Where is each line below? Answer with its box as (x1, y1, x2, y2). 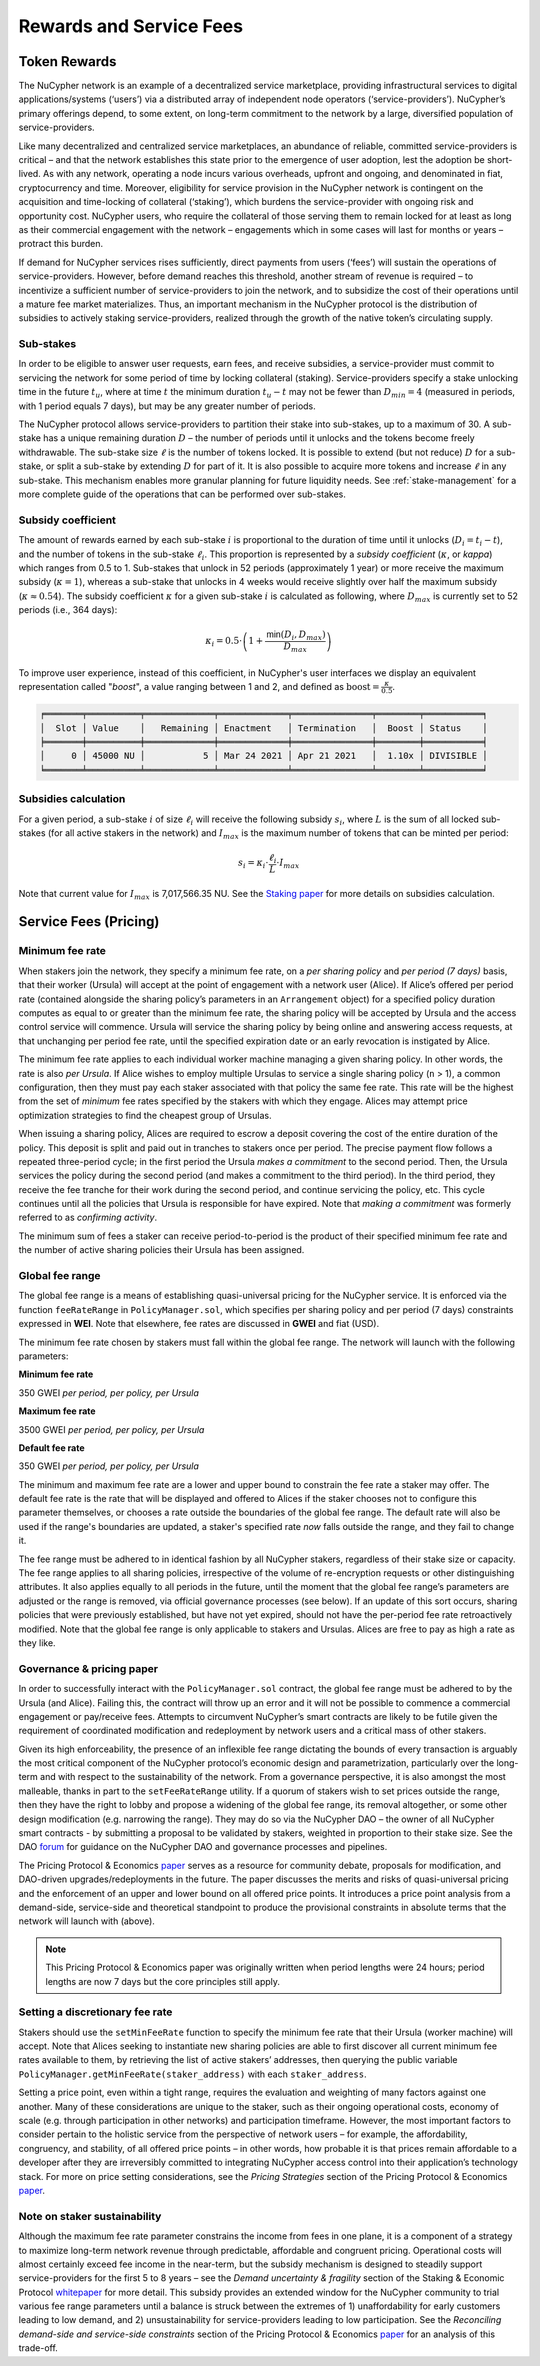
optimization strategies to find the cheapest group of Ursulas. (18, 1109, 272, 1121)
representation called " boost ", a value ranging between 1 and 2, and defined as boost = (18, 680, 380, 692)
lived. (18, 168, 42, 180)
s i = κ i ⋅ (238, 857, 269, 871)
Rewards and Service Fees (18, 15, 244, 37)
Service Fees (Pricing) (18, 913, 160, 930)
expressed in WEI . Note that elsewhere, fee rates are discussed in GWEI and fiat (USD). (18, 1318, 380, 1330)
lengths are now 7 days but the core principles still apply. (45, 1975, 280, 1987)
